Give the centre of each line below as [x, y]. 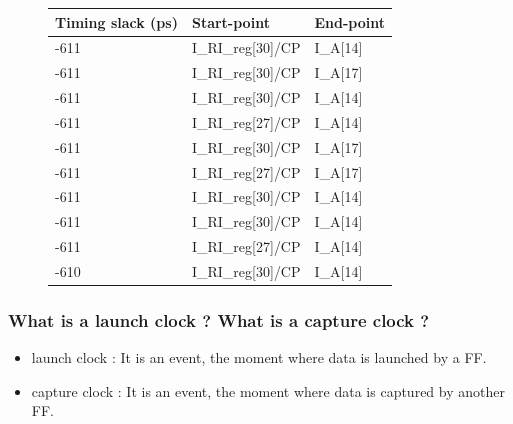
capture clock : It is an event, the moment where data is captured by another [268, 390]
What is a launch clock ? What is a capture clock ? [219, 319]
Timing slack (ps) [116, 21]
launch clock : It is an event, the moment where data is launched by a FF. [259, 357]
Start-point [230, 21]
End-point [350, 21]
